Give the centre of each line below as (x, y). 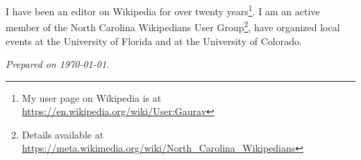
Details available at (63, 134)
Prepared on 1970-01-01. (58, 64)
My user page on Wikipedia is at (92, 97)
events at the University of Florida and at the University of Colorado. (154, 41)
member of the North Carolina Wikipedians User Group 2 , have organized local (173, 26)
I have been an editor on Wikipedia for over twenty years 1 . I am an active (163, 10)
